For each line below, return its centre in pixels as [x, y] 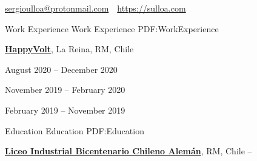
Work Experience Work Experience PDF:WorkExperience [112, 28]
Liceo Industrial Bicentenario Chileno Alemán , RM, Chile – [128, 151]
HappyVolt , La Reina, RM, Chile [69, 49]
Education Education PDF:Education [75, 130]
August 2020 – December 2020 [61, 69]
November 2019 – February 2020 [65, 90]
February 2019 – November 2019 [65, 110]
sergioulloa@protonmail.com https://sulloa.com [95, 8]
